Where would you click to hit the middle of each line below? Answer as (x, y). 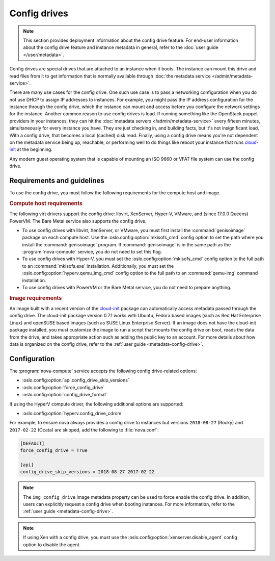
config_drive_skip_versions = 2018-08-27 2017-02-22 (87, 472)
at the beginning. (35, 149)
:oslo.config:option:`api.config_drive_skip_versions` (76, 380)
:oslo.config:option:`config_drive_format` (65, 395)
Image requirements (36, 298)
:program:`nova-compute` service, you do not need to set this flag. (92, 252)
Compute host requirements (46, 203)
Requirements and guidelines (57, 181)
